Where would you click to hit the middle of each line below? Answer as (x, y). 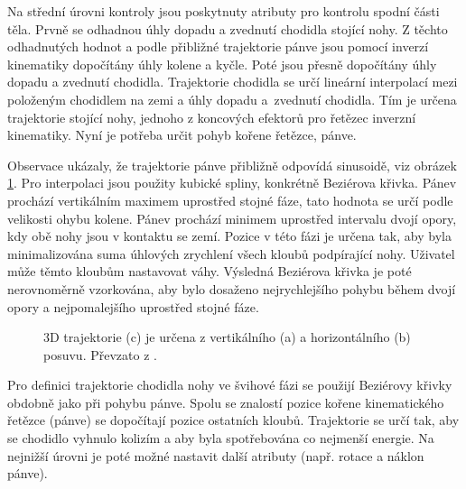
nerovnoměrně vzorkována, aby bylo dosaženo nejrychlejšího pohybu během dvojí (232, 288)
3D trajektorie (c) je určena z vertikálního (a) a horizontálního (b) (227, 337)
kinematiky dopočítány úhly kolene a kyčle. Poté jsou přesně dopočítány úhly (222, 64)
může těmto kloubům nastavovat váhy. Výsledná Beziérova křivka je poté (210, 271)
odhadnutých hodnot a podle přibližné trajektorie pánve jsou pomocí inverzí (218, 46)
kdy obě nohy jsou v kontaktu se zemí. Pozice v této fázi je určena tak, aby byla (229, 236)
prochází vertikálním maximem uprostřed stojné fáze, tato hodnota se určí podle (230, 200)
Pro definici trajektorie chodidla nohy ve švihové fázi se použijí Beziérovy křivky (230, 385)
